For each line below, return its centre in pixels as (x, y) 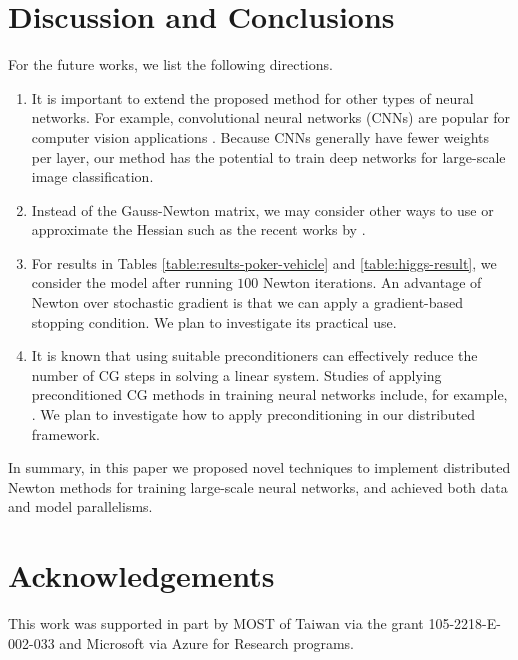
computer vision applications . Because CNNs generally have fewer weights (260, 136)
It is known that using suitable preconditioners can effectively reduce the (254, 355)
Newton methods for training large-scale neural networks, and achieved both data (258, 486)
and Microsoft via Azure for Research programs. (206, 642)
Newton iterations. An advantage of (372, 282)
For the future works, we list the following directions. (170, 64)
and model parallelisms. (80, 506)
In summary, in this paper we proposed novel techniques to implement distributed (259, 467)
